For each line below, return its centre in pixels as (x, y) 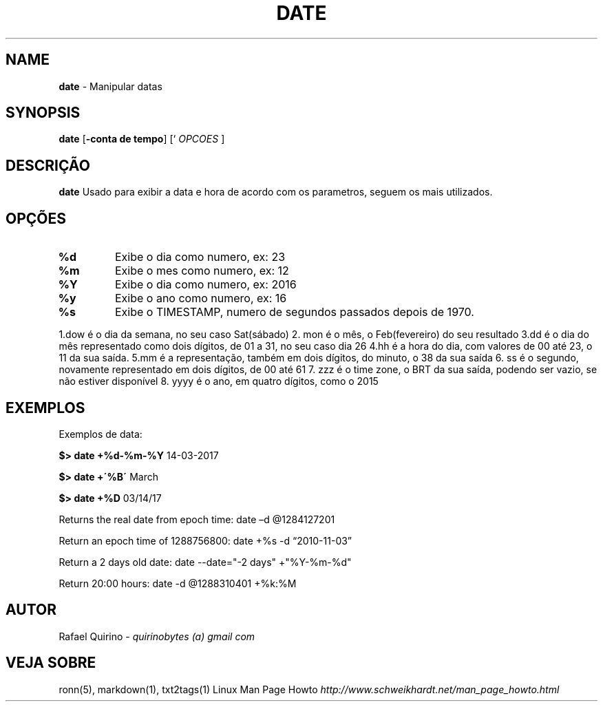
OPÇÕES (36, 218)
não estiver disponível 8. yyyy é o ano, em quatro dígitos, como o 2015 (219, 381)
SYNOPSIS (43, 113)
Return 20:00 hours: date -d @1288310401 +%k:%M (178, 583)
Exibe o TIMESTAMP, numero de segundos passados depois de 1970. (294, 312)
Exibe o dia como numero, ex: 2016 (205, 285)
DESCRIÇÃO (48, 165)
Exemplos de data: (100, 434)
